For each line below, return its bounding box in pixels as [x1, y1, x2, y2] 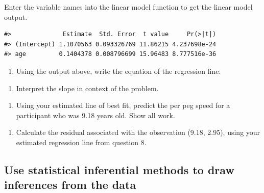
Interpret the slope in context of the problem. [16, 82, 159, 93]
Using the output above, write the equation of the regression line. [16, 65, 221, 76]
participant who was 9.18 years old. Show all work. [16, 109, 175, 120]
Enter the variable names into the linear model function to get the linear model [4, 2, 253, 12]
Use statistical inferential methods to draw [4, 161, 234, 177]
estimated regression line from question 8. [16, 136, 147, 147]
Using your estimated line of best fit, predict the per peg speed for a [16, 100, 230, 111]
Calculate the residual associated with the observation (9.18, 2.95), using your [16, 127, 260, 137]
